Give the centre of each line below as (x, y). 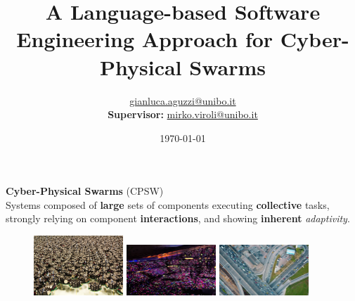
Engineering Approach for (145, 39)
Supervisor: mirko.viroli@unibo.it (183, 114)
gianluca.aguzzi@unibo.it (183, 100)
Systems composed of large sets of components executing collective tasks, (168, 204)
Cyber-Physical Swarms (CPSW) (85, 191)
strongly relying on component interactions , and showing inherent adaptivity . (178, 218)
